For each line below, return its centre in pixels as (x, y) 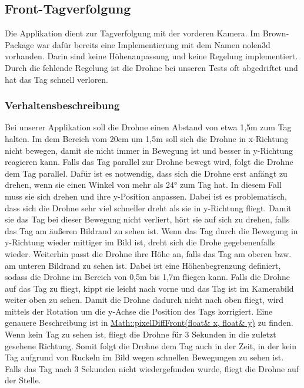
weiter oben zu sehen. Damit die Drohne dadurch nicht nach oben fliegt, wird (144, 300)
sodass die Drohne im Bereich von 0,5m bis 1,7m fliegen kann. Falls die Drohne (148, 277)
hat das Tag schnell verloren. (57, 79)
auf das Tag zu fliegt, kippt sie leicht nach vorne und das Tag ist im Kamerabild (149, 288)
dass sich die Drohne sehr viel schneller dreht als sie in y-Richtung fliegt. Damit (148, 208)
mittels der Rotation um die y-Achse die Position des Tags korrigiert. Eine (139, 311)
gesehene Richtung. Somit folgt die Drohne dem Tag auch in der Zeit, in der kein (151, 345)
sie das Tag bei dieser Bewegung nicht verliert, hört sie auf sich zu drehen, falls (147, 219)
